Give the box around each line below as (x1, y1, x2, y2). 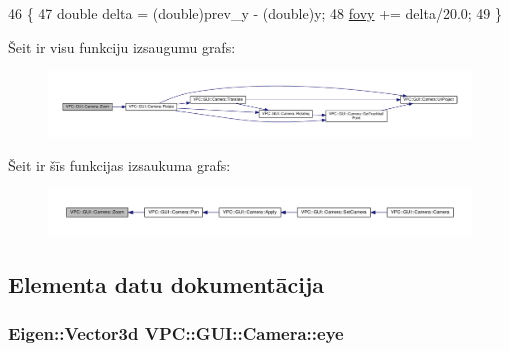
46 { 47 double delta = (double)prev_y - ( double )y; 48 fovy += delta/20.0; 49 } (8, 3, 503, 23)
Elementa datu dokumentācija (8, 268, 325, 299)
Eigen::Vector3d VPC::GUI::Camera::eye (8, 320, 344, 345)
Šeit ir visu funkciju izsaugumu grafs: (8, 36, 236, 57)
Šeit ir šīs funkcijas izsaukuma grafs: (8, 154, 231, 175)
